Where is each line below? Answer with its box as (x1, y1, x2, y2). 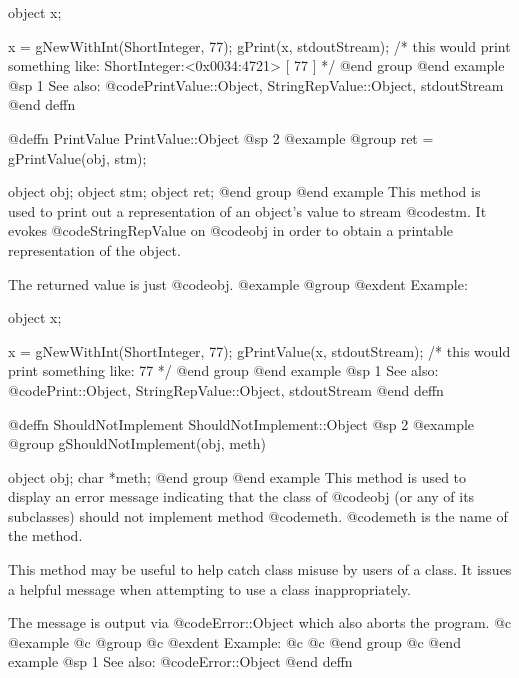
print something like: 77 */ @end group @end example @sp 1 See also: (8, 360, 439, 381)
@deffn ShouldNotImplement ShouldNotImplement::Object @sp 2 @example (8, 413, 475, 434)
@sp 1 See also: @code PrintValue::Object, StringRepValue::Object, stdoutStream (8, 74, 504, 95)
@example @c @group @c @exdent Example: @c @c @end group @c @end (8, 631, 461, 652)
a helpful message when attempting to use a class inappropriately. (8, 578, 411, 599)
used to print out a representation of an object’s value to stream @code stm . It (8, 200, 487, 221)
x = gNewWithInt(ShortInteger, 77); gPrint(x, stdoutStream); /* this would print (8, 35, 511, 56)
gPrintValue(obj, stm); (8, 147, 147, 168)
